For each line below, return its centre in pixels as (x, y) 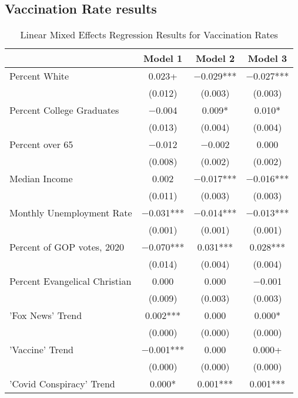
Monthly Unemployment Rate (71, 213)
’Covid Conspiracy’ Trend (62, 384)
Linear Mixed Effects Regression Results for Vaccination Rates (149, 35)
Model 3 (267, 58)
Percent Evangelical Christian (71, 281)
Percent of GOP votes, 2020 (67, 247)
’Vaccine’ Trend (41, 350)
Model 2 (215, 58)
